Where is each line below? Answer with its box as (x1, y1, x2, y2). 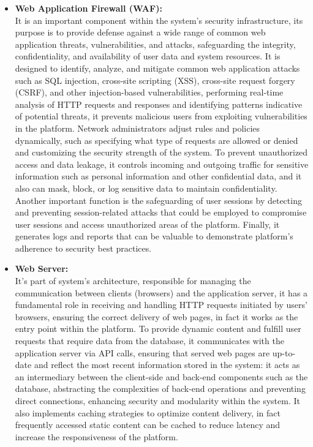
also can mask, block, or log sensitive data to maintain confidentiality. (15, 181, 277, 194)
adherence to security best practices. (15, 241, 152, 254)
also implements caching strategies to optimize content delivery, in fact (15, 406, 281, 419)
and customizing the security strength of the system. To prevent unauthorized (15, 146, 308, 159)
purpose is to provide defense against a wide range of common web (15, 26, 266, 39)
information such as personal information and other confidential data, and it (15, 170, 302, 182)
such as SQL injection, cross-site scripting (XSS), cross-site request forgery (15, 73, 295, 86)
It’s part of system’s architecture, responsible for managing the (15, 274, 251, 287)
